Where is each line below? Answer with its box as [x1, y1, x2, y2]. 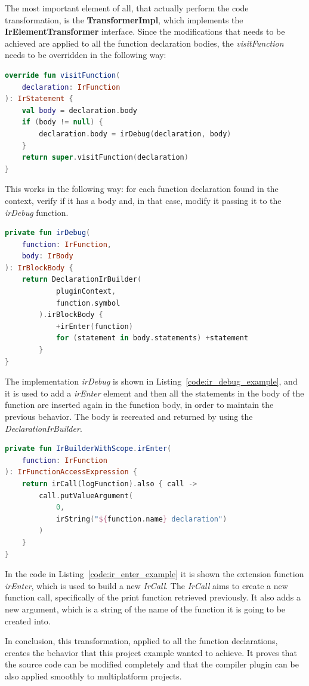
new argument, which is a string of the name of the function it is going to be [5, 602, 286, 615]
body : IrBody [21, 252, 73, 261]
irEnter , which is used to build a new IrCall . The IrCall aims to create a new [5, 579, 288, 592]
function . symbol [55, 298, 120, 307]
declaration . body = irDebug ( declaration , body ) [39, 129, 231, 138]
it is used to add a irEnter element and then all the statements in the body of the [5, 386, 304, 399]
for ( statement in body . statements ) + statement [55, 334, 249, 343]
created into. [5, 614, 51, 627]
